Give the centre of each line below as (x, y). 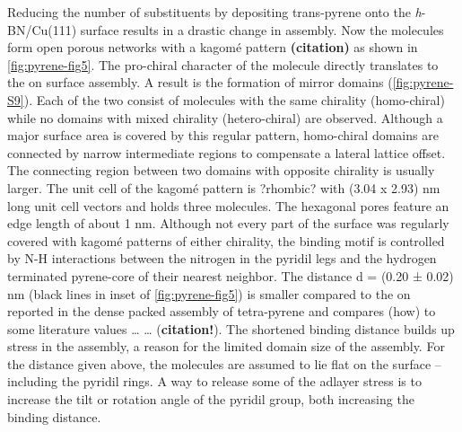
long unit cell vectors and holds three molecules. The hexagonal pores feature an (228, 205)
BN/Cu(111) (42, 29)
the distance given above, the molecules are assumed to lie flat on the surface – (224, 363)
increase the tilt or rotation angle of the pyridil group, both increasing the (211, 399)
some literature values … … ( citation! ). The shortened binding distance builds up (231, 328)
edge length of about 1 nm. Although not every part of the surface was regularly (228, 223)
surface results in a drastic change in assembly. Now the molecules (262, 29)
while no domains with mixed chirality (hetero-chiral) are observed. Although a (225, 117)
